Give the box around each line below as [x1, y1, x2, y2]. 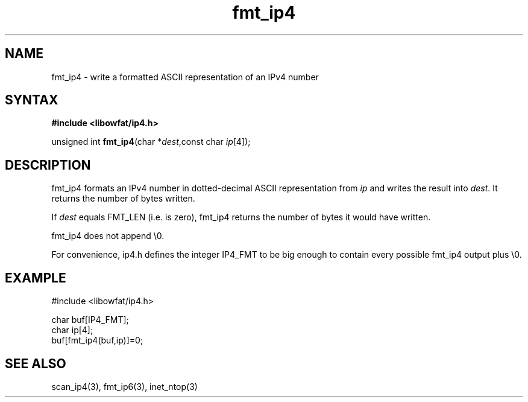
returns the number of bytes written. [51, 193, 195, 204]
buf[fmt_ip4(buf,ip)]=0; [51, 335, 143, 346]
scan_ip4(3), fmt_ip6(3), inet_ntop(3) [51, 381, 198, 392]
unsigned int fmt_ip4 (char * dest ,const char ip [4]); [51, 136, 251, 147]
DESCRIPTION [5, 157, 91, 173]
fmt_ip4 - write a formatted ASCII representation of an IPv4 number [51, 71, 319, 82]
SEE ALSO [5, 356, 66, 371]
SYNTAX [5, 92, 58, 108]
